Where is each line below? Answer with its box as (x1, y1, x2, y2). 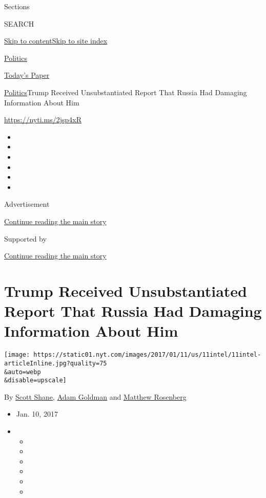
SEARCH (4, 18, 34, 29)
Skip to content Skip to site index (4, 35, 108, 46)
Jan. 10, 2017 (16, 408, 58, 419)
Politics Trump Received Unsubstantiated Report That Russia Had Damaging (4, 86, 247, 97)
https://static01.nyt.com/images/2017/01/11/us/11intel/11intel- (33, 351, 261, 359)
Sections (4, 1, 30, 11)
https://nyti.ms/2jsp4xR (4, 114, 81, 125)
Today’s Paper (4, 70, 50, 80)
